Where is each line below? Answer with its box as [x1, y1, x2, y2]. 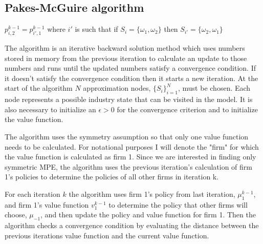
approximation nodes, [83, 83, 151, 93]
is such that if [75, 24, 118, 34]
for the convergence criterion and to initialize [117, 104, 258, 114]
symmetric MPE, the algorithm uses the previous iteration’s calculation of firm [5, 161, 252, 172]
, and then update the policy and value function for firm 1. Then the [40, 209, 256, 220]
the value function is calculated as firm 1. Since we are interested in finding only [5, 151, 256, 162]
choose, [5, 209, 27, 220]
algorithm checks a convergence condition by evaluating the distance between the [5, 220, 259, 231]
